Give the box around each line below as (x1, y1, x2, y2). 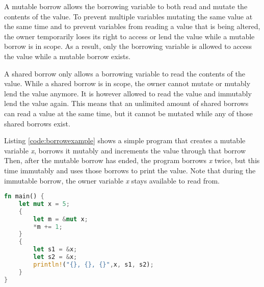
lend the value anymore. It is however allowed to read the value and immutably (4, 88, 252, 98)
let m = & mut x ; (33, 215, 88, 223)
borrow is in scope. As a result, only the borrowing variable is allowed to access (4, 41, 252, 51)
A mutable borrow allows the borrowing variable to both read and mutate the (4, 1, 248, 11)
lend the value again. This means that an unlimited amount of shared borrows (4, 98, 249, 109)
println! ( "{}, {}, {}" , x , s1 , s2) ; (33, 260, 154, 268)
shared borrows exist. (4, 118, 70, 128)
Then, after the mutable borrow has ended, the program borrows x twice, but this (4, 155, 260, 166)
